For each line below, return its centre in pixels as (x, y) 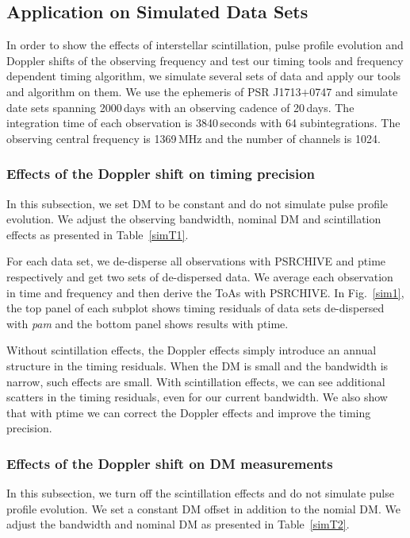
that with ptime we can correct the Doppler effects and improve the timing (189, 412)
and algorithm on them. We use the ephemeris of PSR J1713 (154, 91)
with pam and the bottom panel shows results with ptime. (148, 323)
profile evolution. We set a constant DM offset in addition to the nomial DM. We (203, 508)
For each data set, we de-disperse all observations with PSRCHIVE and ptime (196, 261)
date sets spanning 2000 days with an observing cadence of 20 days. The (180, 107)
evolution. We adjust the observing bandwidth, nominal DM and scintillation (194, 219)
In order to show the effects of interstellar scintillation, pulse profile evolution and (205, 45)
